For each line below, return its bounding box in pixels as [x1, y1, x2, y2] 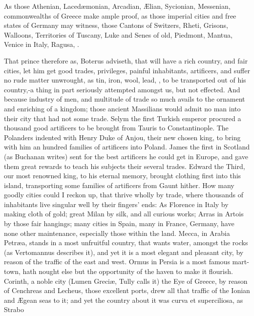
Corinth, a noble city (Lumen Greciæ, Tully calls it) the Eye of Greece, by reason [4, 275, 248, 286]
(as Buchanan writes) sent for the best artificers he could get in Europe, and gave [4, 151, 248, 161]
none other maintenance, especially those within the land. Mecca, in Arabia [4, 228, 230, 238]
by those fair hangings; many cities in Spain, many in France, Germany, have [4, 218, 234, 229]
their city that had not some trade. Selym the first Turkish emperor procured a [4, 113, 241, 123]
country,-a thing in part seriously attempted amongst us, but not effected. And [4, 84, 240, 94]
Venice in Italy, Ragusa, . [4, 39, 79, 49]
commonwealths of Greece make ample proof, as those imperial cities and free [4, 10, 236, 21]
